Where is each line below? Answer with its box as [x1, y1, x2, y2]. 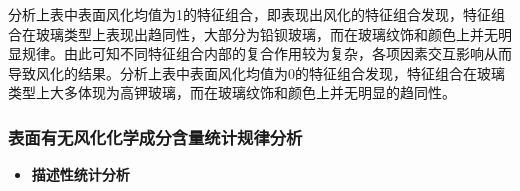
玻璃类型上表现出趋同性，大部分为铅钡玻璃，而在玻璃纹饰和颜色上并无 [35, 23, 498, 44]
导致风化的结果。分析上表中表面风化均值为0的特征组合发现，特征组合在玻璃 [8, 62, 505, 83]
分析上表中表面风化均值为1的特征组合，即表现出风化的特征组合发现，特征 [8, 4, 491, 24]
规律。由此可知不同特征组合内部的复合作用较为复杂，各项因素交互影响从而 [21, 43, 512, 64]
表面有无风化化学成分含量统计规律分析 [8, 124, 303, 149]
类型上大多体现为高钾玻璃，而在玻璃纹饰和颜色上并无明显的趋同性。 [8, 82, 456, 103]
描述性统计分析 [31, 164, 130, 185]
